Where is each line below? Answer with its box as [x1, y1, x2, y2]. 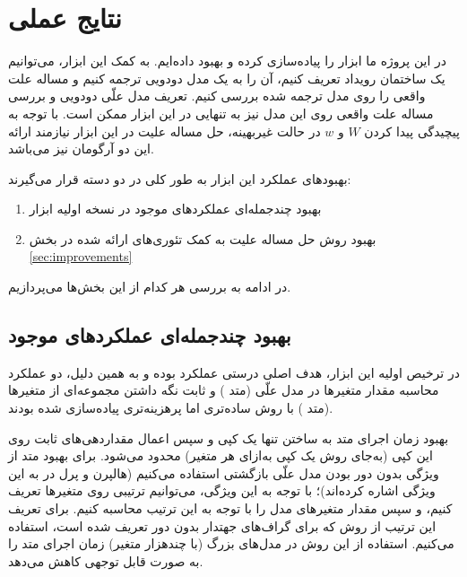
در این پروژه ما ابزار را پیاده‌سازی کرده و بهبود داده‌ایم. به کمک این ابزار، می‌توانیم [8, 51, 446, 70]
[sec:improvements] [29, 247, 133, 266]
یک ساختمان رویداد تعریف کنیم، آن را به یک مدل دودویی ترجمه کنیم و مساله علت [8, 68, 445, 87]
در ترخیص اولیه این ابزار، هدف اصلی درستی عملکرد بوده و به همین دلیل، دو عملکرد [8, 363, 460, 381]
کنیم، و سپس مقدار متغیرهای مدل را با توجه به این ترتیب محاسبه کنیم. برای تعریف [8, 499, 453, 518]
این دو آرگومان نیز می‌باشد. [8, 139, 154, 158]
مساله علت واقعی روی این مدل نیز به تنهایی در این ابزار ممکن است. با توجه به [8, 103, 434, 122]
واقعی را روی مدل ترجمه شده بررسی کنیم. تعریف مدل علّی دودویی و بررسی [8, 86, 426, 105]
